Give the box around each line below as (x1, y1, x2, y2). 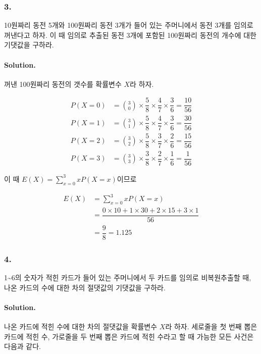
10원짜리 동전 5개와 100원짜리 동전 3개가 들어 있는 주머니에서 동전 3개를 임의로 (4, 20, 253, 30)
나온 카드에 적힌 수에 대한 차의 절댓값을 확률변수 (4, 321, 158, 332)
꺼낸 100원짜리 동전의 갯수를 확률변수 (4, 78, 122, 89)
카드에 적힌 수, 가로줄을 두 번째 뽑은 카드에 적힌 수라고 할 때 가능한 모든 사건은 (4, 331, 254, 341)
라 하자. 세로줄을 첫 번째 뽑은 (165, 321, 257, 332)
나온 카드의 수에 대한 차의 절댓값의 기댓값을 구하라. (4, 282, 166, 292)
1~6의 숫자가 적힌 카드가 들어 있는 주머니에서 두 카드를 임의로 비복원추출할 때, (4, 272, 251, 283)
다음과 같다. (4, 341, 41, 351)
